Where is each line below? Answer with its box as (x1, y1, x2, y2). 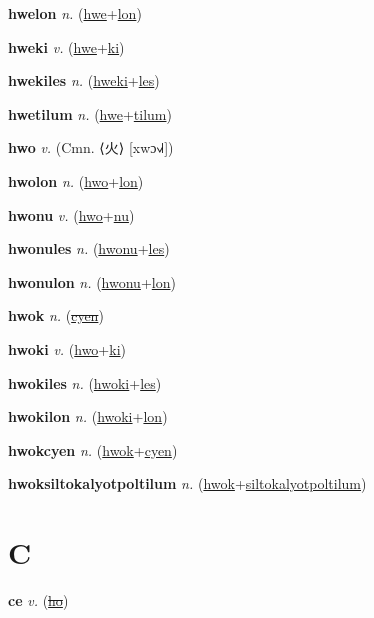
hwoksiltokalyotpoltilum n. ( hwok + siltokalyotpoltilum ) (8, 473, 367, 494)
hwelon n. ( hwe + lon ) (8, 3, 142, 23)
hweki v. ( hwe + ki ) (8, 36, 125, 57)
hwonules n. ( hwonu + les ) (8, 238, 170, 259)
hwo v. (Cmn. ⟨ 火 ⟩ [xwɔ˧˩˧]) (8, 137, 174, 158)
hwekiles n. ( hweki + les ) (8, 70, 160, 91)
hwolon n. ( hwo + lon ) (8, 170, 144, 191)
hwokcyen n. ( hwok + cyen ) (8, 439, 178, 460)
